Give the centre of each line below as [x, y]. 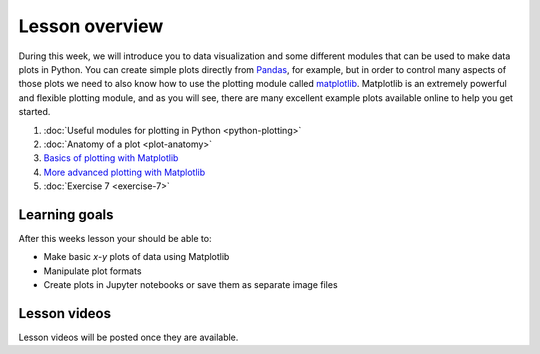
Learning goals [66, 214]
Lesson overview [91, 26]
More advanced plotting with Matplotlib [124, 172]
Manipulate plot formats [92, 271]
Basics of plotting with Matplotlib [111, 158]
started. [34, 112]
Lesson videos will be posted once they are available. [128, 337]
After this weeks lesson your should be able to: [115, 238]
